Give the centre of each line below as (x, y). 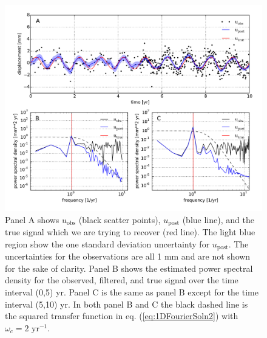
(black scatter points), (120, 219)
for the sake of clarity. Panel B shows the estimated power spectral (129, 268)
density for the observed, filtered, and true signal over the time (122, 280)
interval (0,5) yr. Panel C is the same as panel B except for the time (132, 291)
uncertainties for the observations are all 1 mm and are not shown (128, 256)
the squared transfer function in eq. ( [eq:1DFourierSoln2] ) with (122, 316)
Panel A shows (32, 219)
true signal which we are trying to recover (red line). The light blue (130, 232)
